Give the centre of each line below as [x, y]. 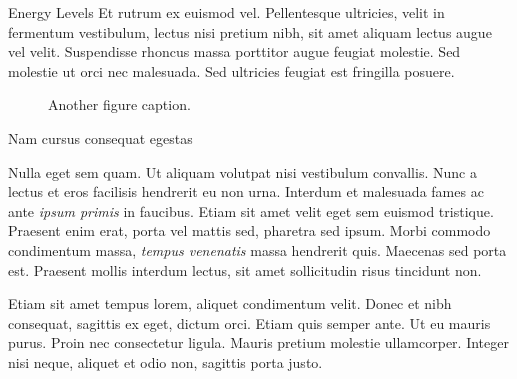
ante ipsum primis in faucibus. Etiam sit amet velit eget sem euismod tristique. [251, 210]
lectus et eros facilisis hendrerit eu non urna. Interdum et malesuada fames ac [246, 191]
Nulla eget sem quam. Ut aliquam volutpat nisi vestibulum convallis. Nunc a [242, 171]
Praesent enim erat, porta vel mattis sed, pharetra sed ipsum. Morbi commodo [249, 230]
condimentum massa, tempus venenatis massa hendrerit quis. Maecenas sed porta [257, 249]
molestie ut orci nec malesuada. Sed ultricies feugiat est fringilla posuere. [231, 70]
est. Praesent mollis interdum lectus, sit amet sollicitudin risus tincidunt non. [245, 269]
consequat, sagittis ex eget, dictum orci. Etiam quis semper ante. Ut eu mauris [249, 322]
